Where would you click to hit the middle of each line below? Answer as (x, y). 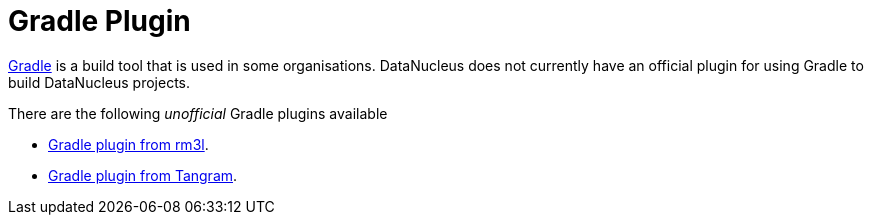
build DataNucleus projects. (99, 82)
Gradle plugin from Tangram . (143, 175)
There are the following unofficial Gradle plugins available (198, 113)
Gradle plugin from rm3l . (128, 144)
